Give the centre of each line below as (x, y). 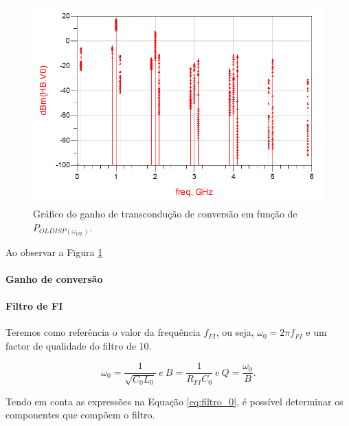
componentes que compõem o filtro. (80, 415)
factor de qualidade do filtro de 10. (79, 345)
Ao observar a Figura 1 (54, 252)
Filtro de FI (34, 305)
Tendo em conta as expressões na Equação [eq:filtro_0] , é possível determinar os (174, 401)
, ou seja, (235, 332)
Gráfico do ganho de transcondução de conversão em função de (165, 214)
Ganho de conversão (54, 278)
